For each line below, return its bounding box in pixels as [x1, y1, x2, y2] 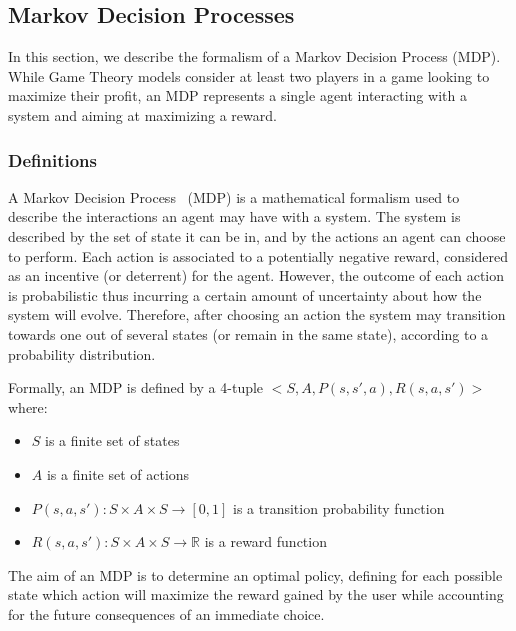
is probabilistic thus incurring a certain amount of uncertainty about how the [8, 284, 482, 305]
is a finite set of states [45, 430, 180, 451]
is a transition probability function [232, 497, 445, 518]
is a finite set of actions [46, 463, 190, 484]
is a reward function [204, 531, 327, 552]
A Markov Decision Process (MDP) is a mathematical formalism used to [8, 186, 460, 207]
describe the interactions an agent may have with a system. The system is [8, 206, 461, 227]
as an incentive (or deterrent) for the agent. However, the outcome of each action [8, 265, 505, 286]
